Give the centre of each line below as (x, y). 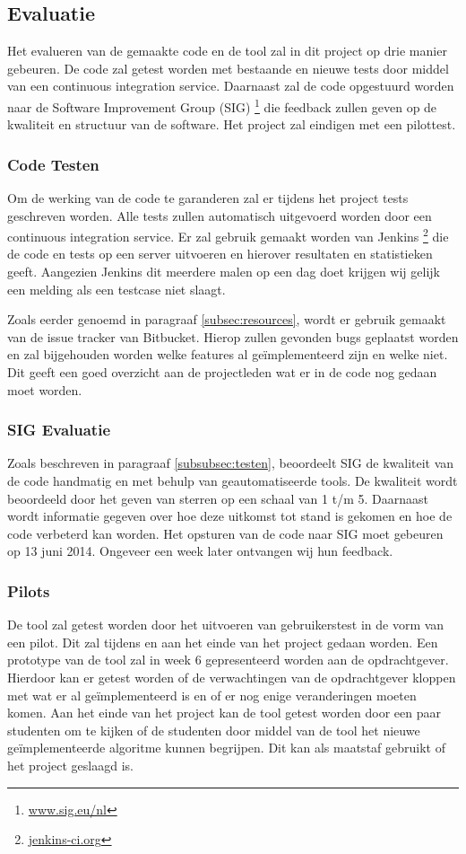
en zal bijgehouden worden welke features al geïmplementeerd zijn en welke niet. (228, 354)
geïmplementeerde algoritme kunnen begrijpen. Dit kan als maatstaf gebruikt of (226, 748)
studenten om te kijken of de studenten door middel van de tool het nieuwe (214, 730)
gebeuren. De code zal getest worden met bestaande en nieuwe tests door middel (228, 68)
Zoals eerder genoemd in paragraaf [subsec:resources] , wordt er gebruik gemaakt (227, 319)
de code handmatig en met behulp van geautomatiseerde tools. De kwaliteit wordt (233, 481)
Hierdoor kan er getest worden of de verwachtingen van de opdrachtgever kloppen (232, 678)
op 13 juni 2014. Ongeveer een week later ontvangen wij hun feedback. (200, 551)
